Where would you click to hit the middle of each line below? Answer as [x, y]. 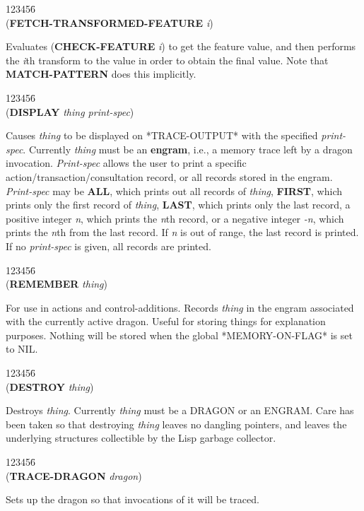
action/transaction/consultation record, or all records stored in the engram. [169, 176]
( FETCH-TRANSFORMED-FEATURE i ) [110, 22]
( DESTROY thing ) [50, 386]
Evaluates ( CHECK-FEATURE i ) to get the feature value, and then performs [181, 46]
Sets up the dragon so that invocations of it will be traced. [133, 499]
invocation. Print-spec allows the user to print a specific [126, 163]
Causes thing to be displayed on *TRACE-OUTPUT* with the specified [162, 135]
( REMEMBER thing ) [57, 284]
